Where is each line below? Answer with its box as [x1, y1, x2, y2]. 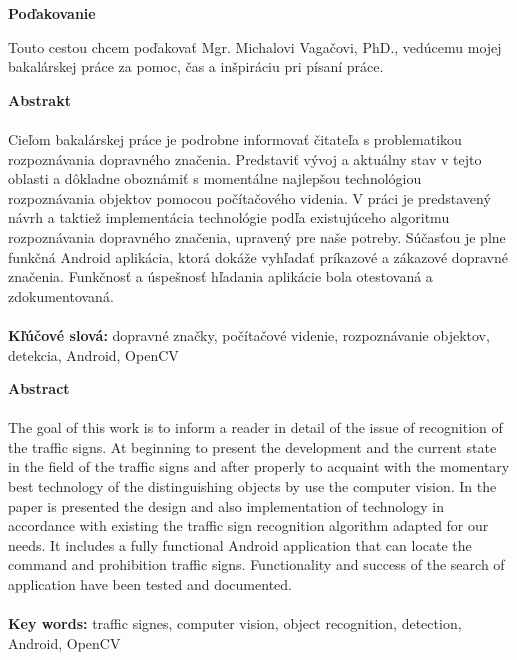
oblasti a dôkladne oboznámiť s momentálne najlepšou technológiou [8, 168, 422, 189]
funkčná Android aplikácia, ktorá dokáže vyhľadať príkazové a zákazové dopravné [8, 246, 508, 267]
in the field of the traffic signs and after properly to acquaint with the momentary [8, 456, 510, 477]
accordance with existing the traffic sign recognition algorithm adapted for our [8, 515, 489, 536]
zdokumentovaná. [8, 285, 114, 306]
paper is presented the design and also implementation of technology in [8, 495, 444, 516]
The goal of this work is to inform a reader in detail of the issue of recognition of [8, 417, 503, 438]
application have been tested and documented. [8, 574, 292, 595]
